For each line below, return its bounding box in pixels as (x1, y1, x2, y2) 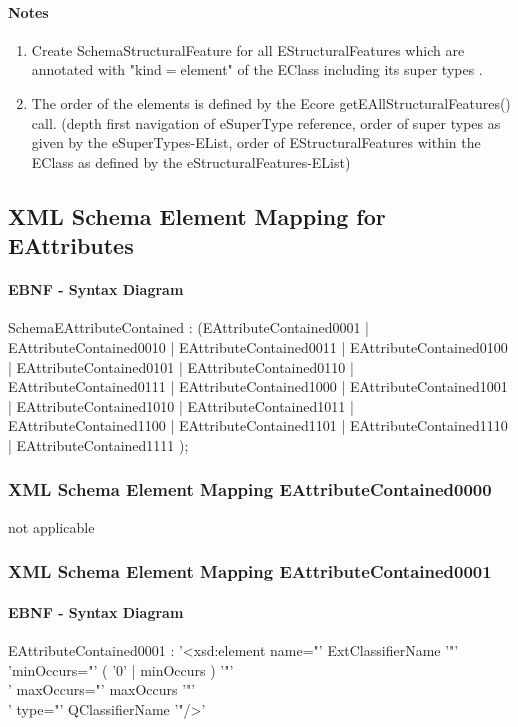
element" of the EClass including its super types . (180, 59, 483, 80)
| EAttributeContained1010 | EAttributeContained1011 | (8, 395, 354, 416)
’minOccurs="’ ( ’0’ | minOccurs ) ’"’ (8, 659, 234, 680)
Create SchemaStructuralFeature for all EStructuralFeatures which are (31, 39, 465, 60)
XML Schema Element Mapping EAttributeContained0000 (8, 477, 492, 502)
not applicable (8, 516, 95, 537)
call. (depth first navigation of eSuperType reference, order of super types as (31, 112, 501, 133)
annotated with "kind (31, 59, 162, 80)
